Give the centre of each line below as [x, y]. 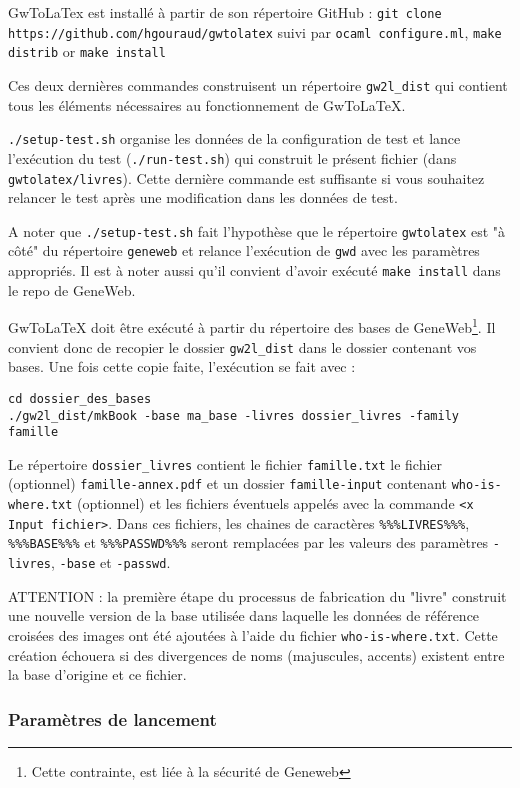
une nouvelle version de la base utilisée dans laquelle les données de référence [244, 615]
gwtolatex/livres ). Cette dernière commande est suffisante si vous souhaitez [246, 177]
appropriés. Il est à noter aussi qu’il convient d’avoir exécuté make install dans [254, 270]
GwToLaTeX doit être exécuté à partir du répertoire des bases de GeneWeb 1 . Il [252, 325]
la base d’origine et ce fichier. [97, 674]
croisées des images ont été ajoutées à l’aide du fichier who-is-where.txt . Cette [253, 634]
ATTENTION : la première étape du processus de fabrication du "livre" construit [257, 595]
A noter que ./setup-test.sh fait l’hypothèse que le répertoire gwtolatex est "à [257, 230]
